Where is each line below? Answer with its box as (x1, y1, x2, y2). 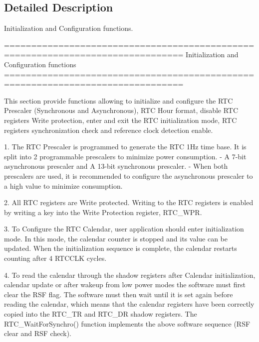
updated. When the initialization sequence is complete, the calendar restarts (4, 243, 237, 253)
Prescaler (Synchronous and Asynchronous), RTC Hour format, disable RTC (4, 105, 239, 115)
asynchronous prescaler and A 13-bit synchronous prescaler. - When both (4, 161, 228, 171)
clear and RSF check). (4, 328, 71, 339)
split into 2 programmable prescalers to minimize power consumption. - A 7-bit (4, 151, 247, 161)
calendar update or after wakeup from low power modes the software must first (4, 279, 246, 290)
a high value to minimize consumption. (4, 180, 123, 191)
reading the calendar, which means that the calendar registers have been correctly (4, 299, 255, 309)
